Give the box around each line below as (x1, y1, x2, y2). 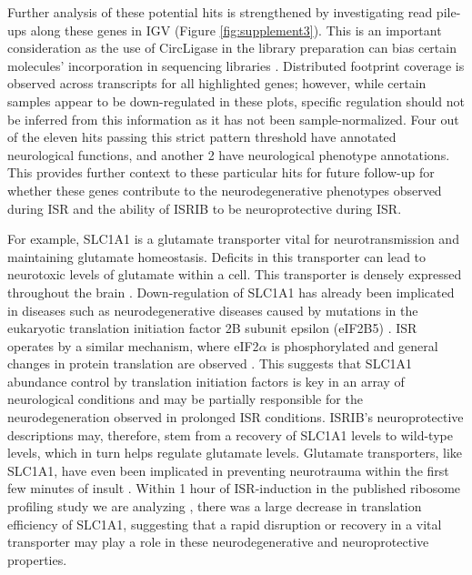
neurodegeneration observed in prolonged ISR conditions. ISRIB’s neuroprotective (7, 408, 464, 427)
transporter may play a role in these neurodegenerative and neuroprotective (7, 532, 429, 551)
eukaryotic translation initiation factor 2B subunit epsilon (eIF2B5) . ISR (7, 318, 417, 338)
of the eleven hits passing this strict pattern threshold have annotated (7, 127, 397, 146)
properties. (7, 550, 67, 569)
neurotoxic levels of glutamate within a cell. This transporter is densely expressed (7, 265, 462, 284)
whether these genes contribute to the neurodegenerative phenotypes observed (7, 180, 442, 199)
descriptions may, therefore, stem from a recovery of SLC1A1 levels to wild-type (7, 425, 453, 444)
